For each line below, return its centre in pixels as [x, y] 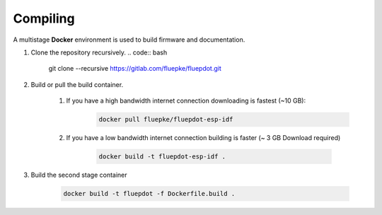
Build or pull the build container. [77, 84]
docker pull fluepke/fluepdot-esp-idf [166, 120]
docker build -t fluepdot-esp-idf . [162, 157]
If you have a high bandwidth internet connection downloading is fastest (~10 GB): [186, 101]
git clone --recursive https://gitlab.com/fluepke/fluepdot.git [135, 69]
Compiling [44, 18]
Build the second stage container [79, 175]
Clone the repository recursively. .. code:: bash [99, 52]
